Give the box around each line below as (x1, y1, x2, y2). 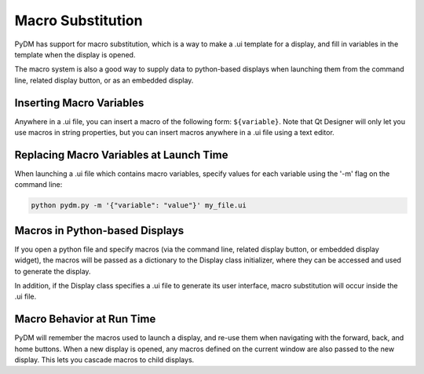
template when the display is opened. (14, 49, 136, 59)
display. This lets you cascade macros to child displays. (14, 355, 195, 365)
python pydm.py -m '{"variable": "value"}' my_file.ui (31, 201, 247, 210)
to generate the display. (14, 266, 91, 276)
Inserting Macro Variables (14, 96, 144, 109)
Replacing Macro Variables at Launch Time (14, 148, 228, 161)
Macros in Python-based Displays (14, 224, 185, 237)
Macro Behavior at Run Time (14, 313, 156, 326)
